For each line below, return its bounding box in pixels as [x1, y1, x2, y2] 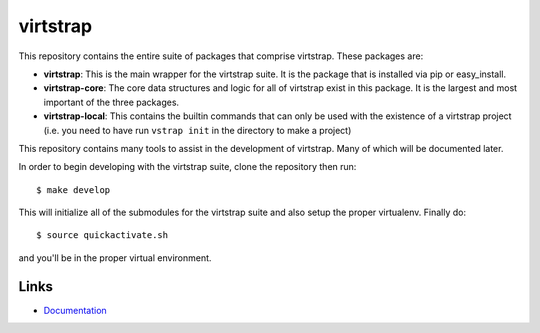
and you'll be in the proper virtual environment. [18, 251, 212, 264]
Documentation [43, 304, 107, 316]
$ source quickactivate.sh [36, 230, 169, 241]
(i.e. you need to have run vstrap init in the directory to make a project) [43, 124, 352, 136]
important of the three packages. [43, 96, 180, 108]
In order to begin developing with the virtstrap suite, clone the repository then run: [18, 161, 357, 173]
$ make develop [36, 184, 111, 195]
